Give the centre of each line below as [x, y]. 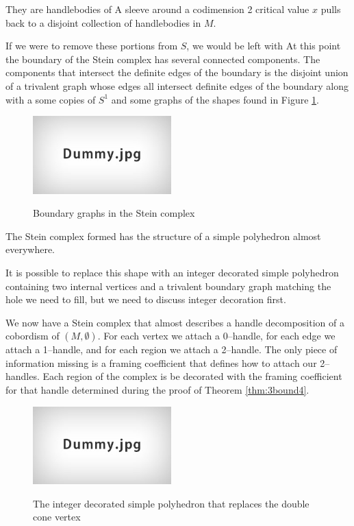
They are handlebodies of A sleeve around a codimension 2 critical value [157, 9]
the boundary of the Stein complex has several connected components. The [163, 59]
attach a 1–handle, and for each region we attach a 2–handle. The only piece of [172, 349]
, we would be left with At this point [264, 46]
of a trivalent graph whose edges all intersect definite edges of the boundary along [177, 85]
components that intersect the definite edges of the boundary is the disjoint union [177, 72]
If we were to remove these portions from [92, 46]
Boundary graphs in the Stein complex [114, 213]
